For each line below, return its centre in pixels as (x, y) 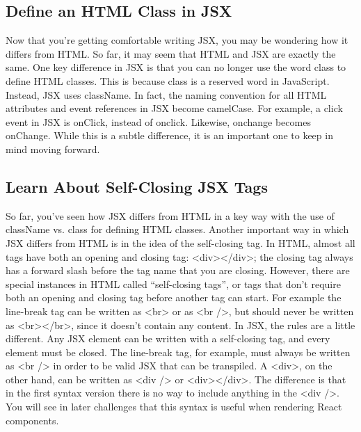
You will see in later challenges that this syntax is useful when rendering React (174, 407)
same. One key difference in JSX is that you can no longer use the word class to (176, 67)
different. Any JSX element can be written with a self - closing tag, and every (168, 338)
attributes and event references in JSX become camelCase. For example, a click (174, 108)
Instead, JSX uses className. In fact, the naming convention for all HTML (166, 94)
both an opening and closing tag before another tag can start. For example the (174, 297)
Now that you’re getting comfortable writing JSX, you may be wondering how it (177, 40)
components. (32, 420)
